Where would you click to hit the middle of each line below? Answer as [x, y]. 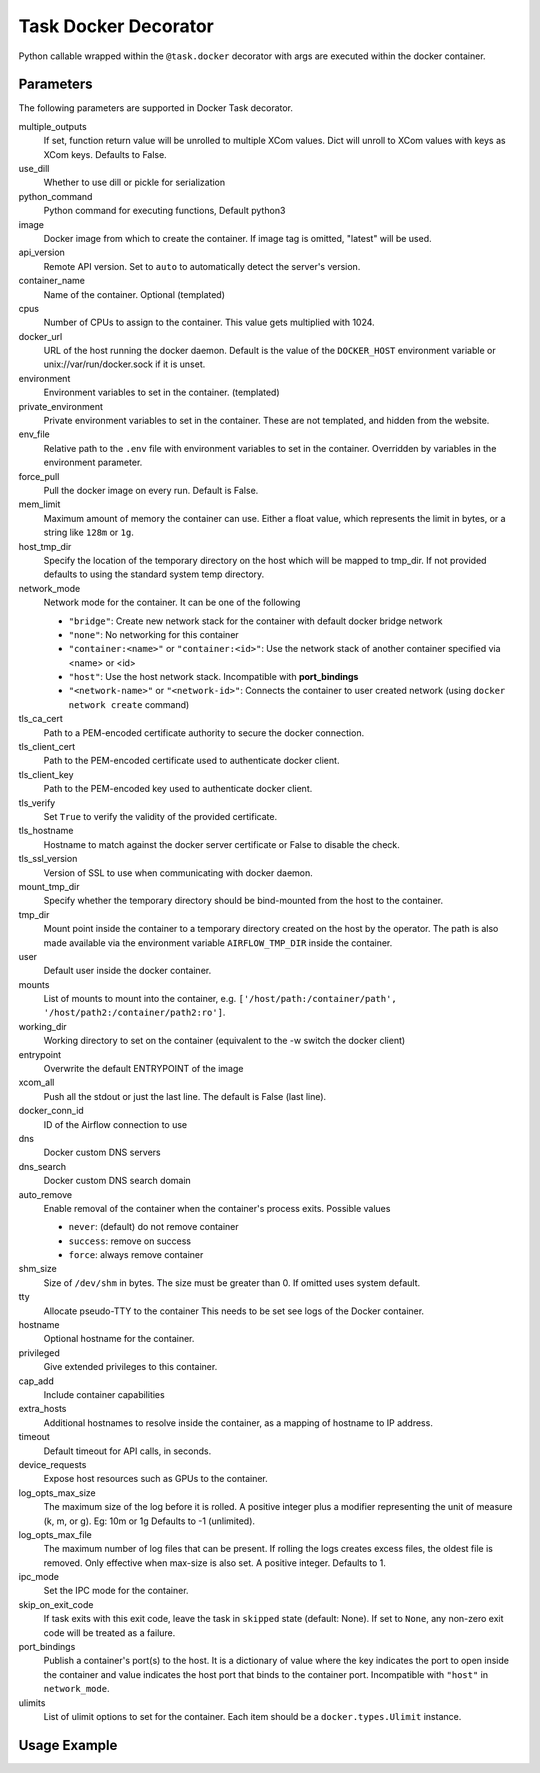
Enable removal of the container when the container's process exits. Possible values [217, 1208]
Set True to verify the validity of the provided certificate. [160, 816]
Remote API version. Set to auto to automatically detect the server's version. [202, 266]
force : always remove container [136, 1255]
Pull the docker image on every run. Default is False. [151, 490]
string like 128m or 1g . [88, 532]
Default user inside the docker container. [127, 971]
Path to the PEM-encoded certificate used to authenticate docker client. [191, 761]
